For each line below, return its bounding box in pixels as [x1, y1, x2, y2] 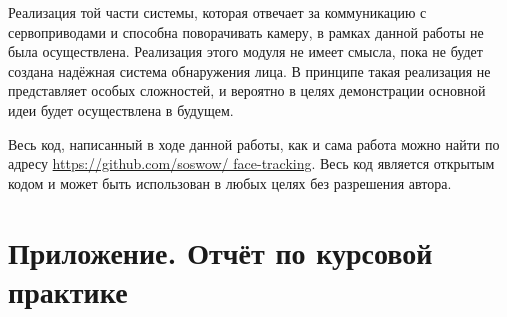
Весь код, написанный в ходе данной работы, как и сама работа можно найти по [8, 133, 500, 154]
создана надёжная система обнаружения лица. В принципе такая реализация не [8, 60, 491, 81]
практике [8, 270, 128, 311]
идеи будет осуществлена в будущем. [8, 99, 234, 120]
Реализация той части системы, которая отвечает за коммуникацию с [8, 2, 427, 22]
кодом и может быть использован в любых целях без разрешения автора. [8, 172, 452, 193]
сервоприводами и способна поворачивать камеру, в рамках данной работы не [8, 21, 484, 42]
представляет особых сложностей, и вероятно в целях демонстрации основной [8, 80, 486, 101]
